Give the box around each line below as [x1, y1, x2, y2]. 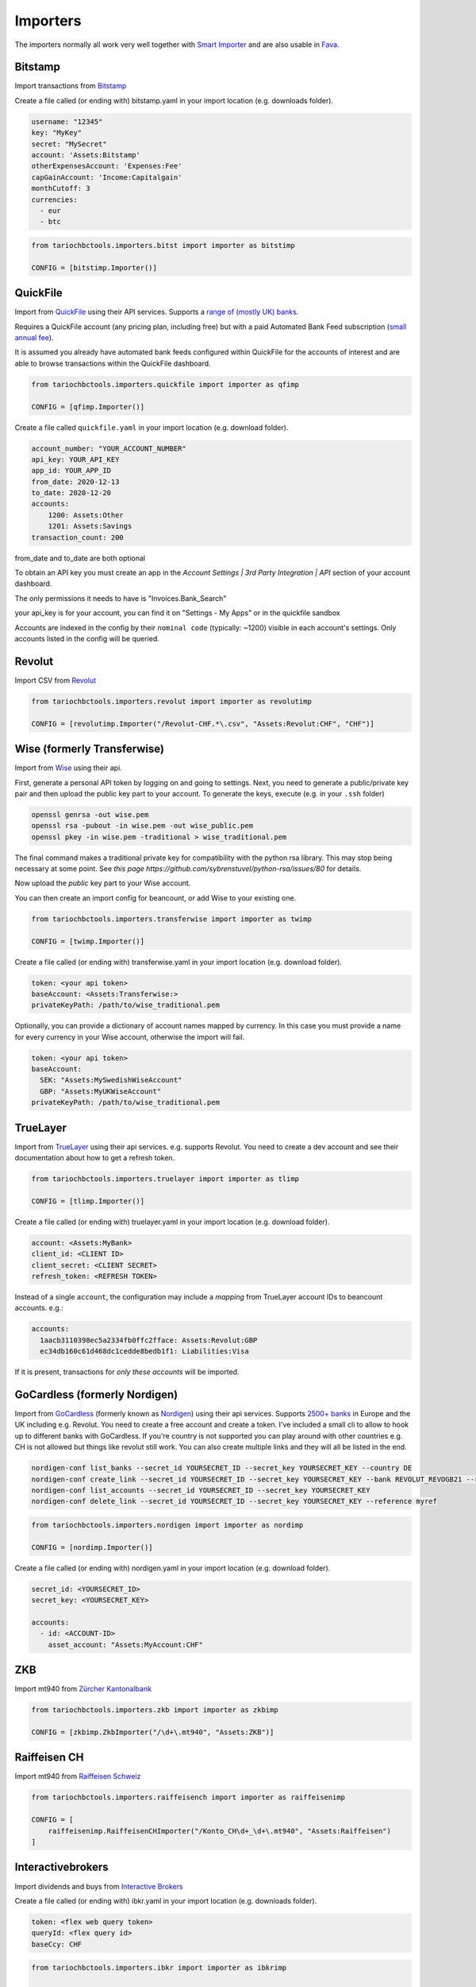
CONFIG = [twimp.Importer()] [31, 936, 145, 946]
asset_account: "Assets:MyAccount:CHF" [48, 1640, 204, 1649]
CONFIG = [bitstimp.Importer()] [31, 263, 158, 272]
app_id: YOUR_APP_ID [31, 466, 111, 475]
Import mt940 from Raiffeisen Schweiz [14, 1772, 141, 1781]
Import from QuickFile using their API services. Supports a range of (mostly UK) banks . [14, 307, 299, 317]
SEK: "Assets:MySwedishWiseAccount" [40, 1075, 182, 1085]
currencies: [31, 195, 79, 204]
